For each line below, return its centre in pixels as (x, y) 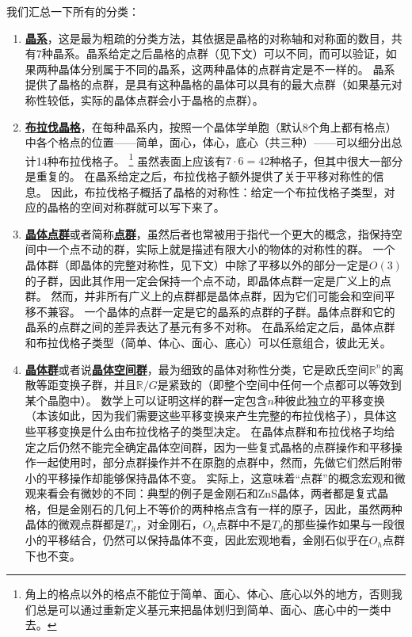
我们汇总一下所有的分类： (73, 11)
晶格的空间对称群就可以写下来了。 (136, 207)
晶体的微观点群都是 (75, 524)
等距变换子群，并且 (86, 385)
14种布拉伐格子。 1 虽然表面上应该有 (131, 159)
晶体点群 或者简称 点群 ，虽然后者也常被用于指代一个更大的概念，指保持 (208, 233)
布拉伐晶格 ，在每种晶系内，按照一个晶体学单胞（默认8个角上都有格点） (211, 126)
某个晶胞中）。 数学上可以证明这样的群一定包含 (146, 400)
